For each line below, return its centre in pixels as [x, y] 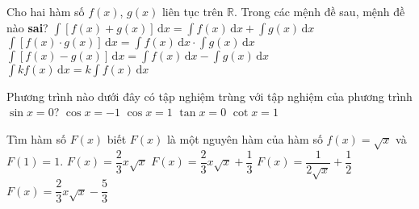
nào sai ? [27, 27]
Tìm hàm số [36, 138]
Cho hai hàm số [46, 11]
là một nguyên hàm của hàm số [245, 138]
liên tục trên [193, 11]
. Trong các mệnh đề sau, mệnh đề [320, 11]
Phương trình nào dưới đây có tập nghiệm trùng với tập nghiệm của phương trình [209, 96]
